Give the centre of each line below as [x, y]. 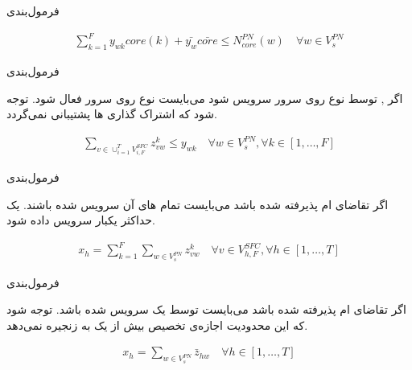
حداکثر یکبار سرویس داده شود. [81, 220]
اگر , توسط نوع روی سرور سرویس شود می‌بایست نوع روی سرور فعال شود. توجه [205, 98]
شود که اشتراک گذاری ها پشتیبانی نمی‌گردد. [112, 114]
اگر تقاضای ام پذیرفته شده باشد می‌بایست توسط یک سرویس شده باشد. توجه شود [206, 309]
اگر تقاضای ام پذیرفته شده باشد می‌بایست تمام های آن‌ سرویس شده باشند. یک [198, 204]
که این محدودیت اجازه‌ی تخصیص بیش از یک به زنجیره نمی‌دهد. [157, 325]
